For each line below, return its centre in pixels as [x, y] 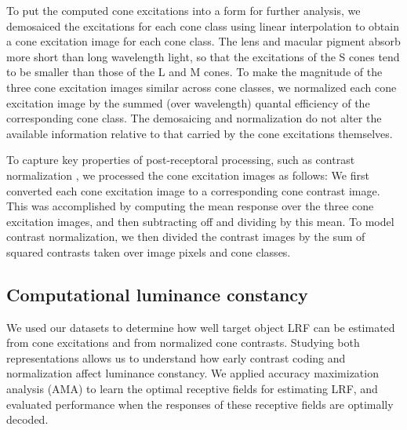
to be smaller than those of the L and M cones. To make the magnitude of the [194, 72]
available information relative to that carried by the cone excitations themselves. [200, 133]
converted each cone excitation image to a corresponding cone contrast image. [193, 190]
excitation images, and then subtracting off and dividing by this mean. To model [200, 221]
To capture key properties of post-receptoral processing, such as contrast [181, 160]
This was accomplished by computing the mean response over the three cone [190, 206]
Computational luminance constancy [157, 294]
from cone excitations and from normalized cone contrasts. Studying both [183, 343]
